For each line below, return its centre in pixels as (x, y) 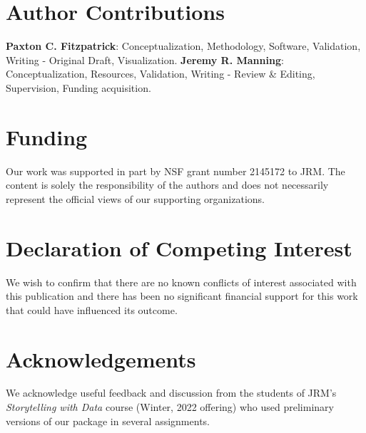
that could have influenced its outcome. (92, 309)
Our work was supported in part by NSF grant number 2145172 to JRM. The (176, 171)
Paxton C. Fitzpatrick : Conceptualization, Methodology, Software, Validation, (183, 46)
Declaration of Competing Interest (179, 247)
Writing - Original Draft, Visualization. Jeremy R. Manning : (145, 59)
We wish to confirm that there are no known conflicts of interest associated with (181, 282)
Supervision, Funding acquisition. (78, 87)
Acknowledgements (101, 359)
